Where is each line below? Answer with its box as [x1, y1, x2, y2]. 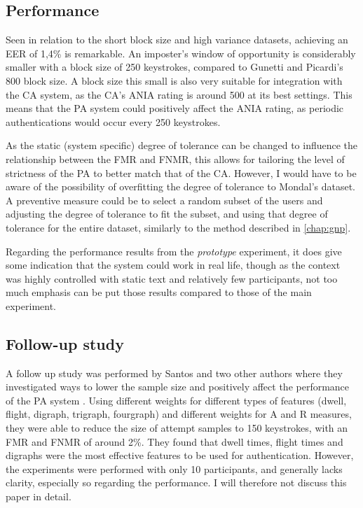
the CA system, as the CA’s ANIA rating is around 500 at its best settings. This [6, 87, 352, 101]
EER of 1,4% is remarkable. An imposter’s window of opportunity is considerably [6, 45, 356, 60]
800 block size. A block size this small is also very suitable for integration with [6, 73, 343, 87]
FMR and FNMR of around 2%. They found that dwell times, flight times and [6, 434, 343, 449]
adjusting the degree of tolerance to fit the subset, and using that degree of [6, 206, 328, 221]
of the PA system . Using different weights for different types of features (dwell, [6, 393, 347, 407]
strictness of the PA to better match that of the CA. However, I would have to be [6, 165, 357, 180]
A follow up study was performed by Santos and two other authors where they [6, 365, 343, 380]
